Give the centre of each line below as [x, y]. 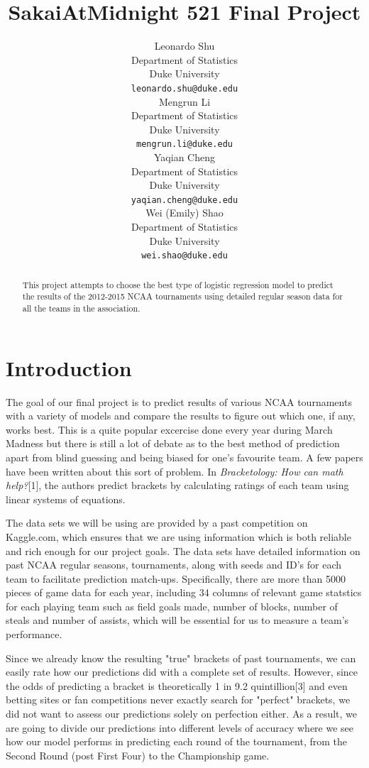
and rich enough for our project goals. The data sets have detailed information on [183, 550]
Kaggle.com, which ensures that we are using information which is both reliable [178, 536]
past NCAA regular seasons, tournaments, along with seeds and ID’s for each [174, 565]
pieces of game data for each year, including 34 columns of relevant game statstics [184, 592]
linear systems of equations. [66, 499]
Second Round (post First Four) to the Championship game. [138, 755]
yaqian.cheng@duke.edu [184, 200]
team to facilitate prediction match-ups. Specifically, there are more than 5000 [176, 578]
